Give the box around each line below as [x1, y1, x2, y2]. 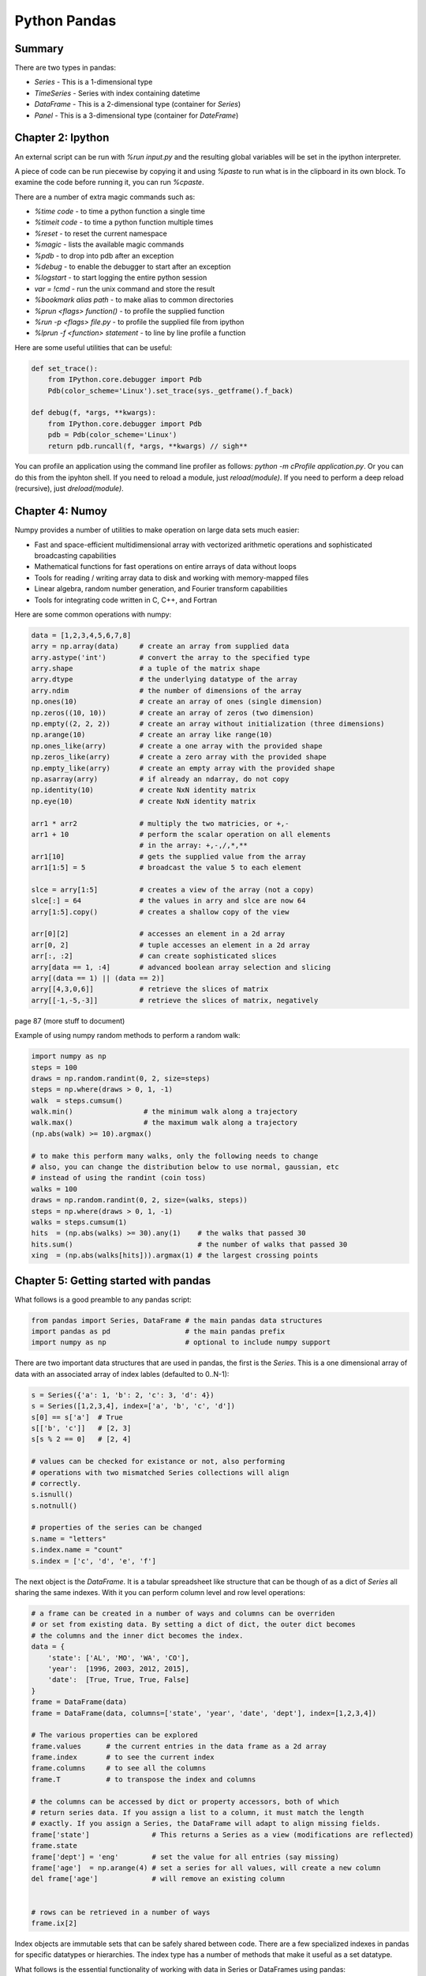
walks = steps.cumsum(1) [31, 1218, 128, 1227]
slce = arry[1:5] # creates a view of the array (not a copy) [31, 885, 315, 894]
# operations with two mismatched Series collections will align [31, 1468, 290, 1477]
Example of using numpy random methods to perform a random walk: [14, 1031, 241, 1040]
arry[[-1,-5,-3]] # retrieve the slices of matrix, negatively [31, 996, 319, 1005]
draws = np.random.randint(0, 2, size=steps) [31, 1073, 211, 1083]
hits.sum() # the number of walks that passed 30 [31, 1239, 348, 1249]
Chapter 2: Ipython [14, 131, 110, 145]
